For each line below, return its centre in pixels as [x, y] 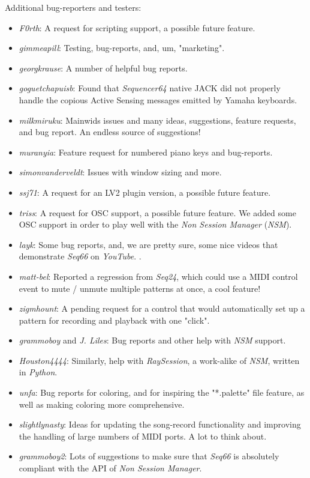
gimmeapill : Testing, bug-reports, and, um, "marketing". [122, 48]
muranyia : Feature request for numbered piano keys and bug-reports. [146, 152]
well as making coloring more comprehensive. [102, 404]
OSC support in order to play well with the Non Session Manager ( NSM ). [155, 224]
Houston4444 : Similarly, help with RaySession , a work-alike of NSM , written [159, 360]
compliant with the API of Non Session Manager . [110, 468]
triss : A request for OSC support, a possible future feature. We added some [157, 212]
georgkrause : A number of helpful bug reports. [103, 68]
